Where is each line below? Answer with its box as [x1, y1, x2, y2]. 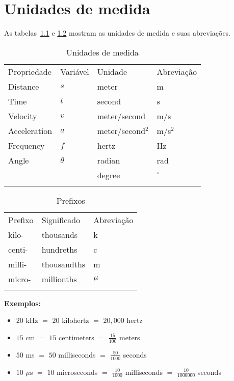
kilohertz [62, 315, 89, 325]
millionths [41, 273, 77, 285]
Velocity [8, 110, 37, 122]
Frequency [8, 139, 45, 151]
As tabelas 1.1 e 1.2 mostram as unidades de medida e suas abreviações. [4, 28, 231, 38]
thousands [41, 228, 78, 240]
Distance [8, 80, 39, 92]
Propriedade [8, 65, 51, 77]
